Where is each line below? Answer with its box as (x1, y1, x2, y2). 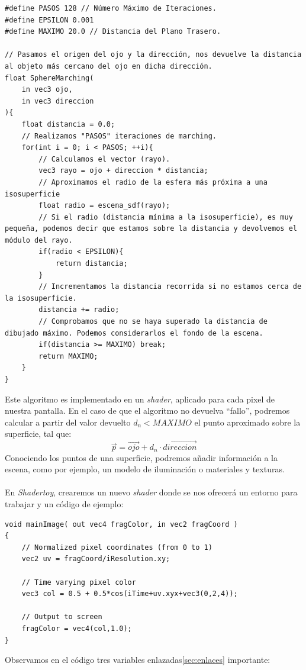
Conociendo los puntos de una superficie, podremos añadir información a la (5, 451, 278, 463)
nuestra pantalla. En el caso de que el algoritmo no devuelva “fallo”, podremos (5, 404, 290, 417)
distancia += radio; (38, 305, 120, 314)
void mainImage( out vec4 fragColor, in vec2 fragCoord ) (5, 520, 238, 529)
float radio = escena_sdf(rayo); (38, 201, 170, 210)
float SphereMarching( (5, 73, 94, 82)
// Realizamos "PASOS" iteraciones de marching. (21, 131, 217, 140)
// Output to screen (21, 613, 102, 621)
